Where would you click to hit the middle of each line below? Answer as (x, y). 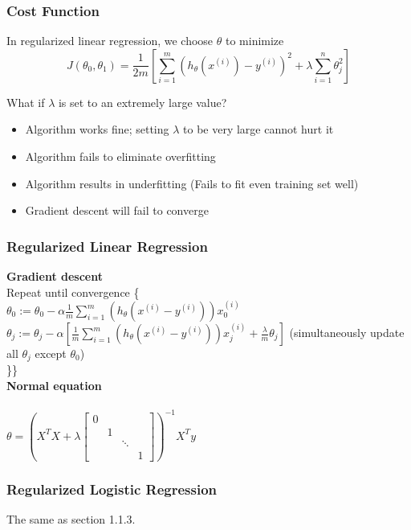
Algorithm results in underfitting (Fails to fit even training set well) (192, 183)
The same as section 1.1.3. (71, 519)
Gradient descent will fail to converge (117, 210)
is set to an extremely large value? (142, 102)
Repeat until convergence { (73, 292)
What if (26, 102)
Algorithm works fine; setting (97, 129)
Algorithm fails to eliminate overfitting (120, 156)
